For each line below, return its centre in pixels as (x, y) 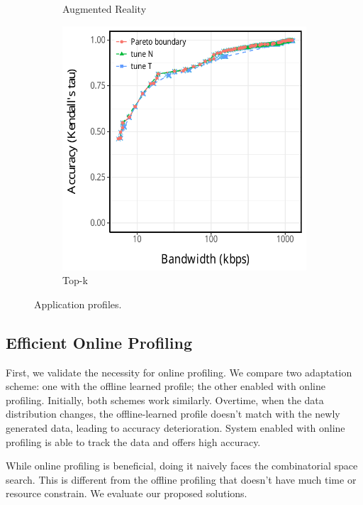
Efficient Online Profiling (99, 342)
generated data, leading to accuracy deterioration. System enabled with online (175, 427)
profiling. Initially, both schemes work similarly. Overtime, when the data (165, 400)
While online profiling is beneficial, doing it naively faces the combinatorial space (182, 466)
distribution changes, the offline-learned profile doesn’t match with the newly (173, 414)
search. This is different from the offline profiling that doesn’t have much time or (181, 479)
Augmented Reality (105, 9)
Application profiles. (78, 304)
